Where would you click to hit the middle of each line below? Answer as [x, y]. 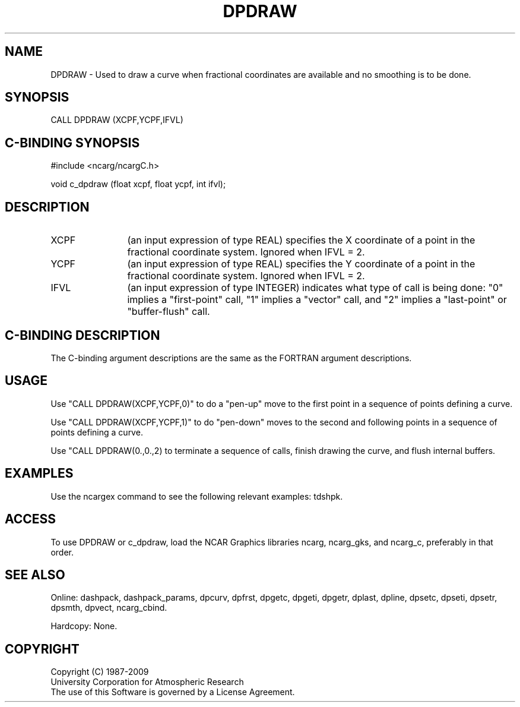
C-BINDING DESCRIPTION [83, 335]
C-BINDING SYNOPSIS [72, 143]
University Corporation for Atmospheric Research [147, 682]
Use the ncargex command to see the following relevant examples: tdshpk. [197, 496]
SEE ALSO [35, 575]
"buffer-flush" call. [169, 312]
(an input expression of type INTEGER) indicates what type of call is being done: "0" [315, 288]
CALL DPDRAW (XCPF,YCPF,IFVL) [117, 120]
